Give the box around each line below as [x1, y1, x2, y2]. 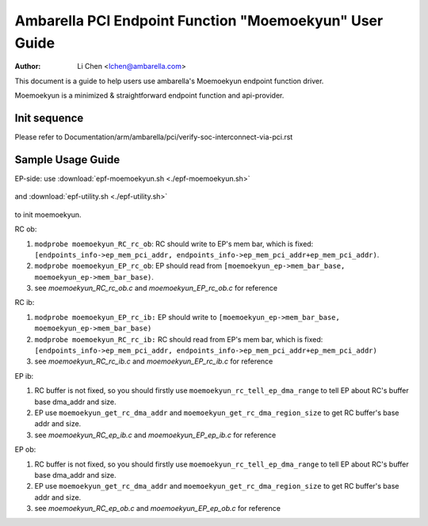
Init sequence [14, 111, 84, 124]
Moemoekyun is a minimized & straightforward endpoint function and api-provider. [14, 91, 285, 101]
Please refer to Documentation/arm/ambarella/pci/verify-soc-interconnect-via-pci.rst [14, 132, 293, 142]
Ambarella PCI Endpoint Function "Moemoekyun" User [14, 12, 384, 29]
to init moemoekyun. [14, 210, 82, 219]
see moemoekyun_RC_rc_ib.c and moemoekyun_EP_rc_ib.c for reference [34, 356, 273, 366]
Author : [14, 62, 41, 71]
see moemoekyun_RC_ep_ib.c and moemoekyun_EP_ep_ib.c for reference [34, 430, 277, 440]
